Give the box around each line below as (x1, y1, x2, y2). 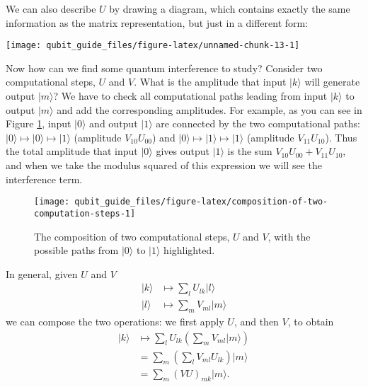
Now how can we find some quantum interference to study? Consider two (6, 60, 323, 75)
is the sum (227, 144, 272, 158)
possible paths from (34, 243, 119, 258)
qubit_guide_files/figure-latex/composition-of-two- (74, 197, 328, 207)
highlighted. (163, 243, 215, 258)
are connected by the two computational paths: (156, 116, 360, 131)
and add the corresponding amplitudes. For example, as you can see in (57, 102, 362, 117)
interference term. (6, 171, 83, 186)
